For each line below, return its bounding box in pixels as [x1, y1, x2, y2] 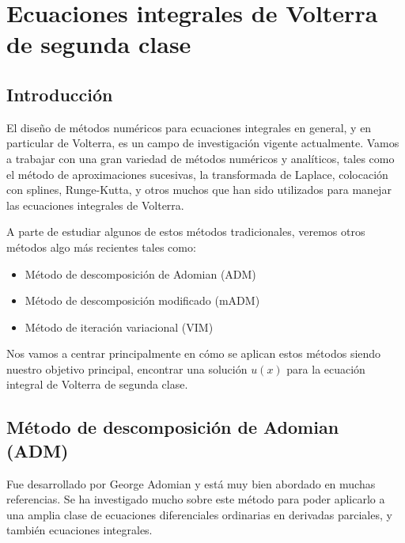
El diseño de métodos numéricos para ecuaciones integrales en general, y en [6, 119, 372, 135]
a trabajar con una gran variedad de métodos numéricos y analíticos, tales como [6, 150, 395, 166]
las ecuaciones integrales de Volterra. [6, 196, 184, 213]
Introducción [6, 82, 113, 106]
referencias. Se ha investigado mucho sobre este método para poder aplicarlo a [6, 491, 385, 507]
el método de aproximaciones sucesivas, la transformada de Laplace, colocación [6, 165, 388, 182]
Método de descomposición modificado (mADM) [25, 292, 260, 309]
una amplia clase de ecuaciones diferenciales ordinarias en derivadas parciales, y [6, 506, 392, 522]
